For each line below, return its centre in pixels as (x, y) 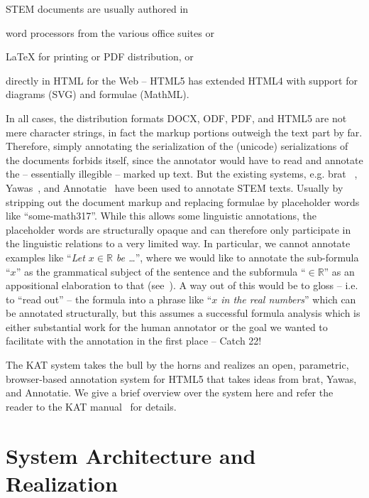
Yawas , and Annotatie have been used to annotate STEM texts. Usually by (175, 187)
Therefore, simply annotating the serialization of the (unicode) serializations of (177, 146)
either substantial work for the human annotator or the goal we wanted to (167, 326)
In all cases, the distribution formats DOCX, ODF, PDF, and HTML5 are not (176, 118)
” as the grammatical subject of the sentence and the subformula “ (161, 271)
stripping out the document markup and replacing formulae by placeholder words (183, 201)
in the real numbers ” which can (288, 299)
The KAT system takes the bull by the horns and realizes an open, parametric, (177, 365)
